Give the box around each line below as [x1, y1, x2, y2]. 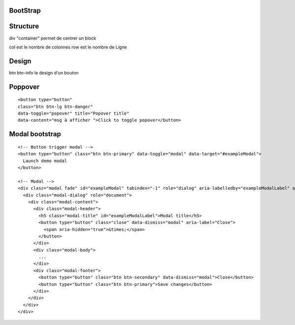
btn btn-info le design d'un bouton [9, 70, 79, 75]
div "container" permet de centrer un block [9, 35, 96, 41]
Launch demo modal [23, 158, 67, 164]
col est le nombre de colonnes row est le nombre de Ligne [9, 44, 127, 50]
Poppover [9, 82, 40, 91]
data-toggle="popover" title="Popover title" [18, 111, 130, 116]
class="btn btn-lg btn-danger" [18, 103, 93, 109]
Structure [9, 22, 39, 30]
